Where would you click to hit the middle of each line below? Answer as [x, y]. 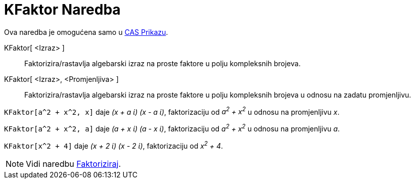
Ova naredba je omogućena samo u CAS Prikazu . [86, 32]
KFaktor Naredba [62, 10]
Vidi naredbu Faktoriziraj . [73, 164]
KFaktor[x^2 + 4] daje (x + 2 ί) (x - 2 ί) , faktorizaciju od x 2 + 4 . [114, 145]
